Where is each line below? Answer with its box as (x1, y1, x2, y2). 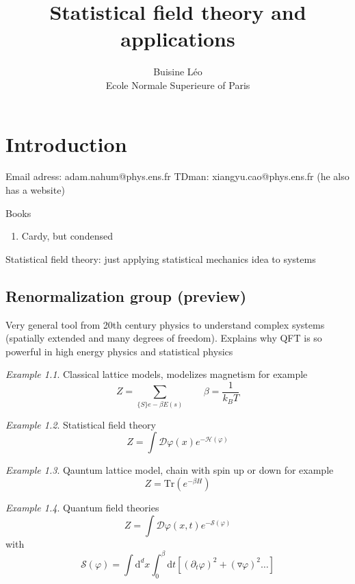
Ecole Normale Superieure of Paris (105, 77, 250, 92)
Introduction (5, 129, 127, 157)
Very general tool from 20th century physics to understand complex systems (5, 317, 325, 331)
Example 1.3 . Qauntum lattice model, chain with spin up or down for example (5, 463, 334, 477)
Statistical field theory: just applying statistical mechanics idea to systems (5, 251, 316, 266)
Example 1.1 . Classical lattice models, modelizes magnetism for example (5, 367, 308, 381)
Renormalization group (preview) (5, 285, 247, 306)
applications (120, 25, 235, 53)
